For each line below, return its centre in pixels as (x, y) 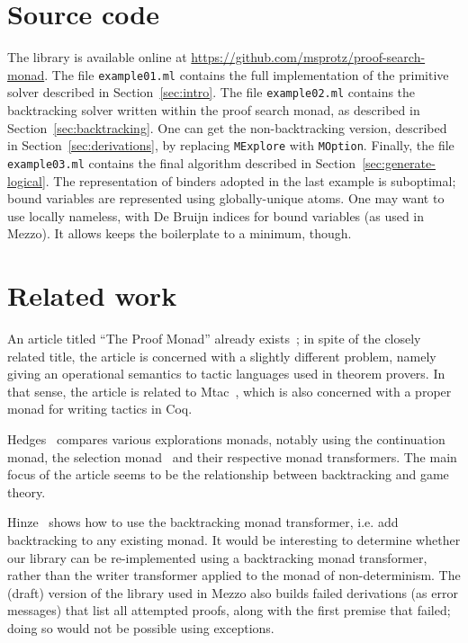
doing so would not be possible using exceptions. (141, 627)
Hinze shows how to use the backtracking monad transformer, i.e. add (203, 522)
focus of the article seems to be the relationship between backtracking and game (228, 474)
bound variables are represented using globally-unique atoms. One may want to (226, 198)
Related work (92, 295)
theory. (27, 491)
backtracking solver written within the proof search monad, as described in (214, 110)
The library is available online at (97, 57)
